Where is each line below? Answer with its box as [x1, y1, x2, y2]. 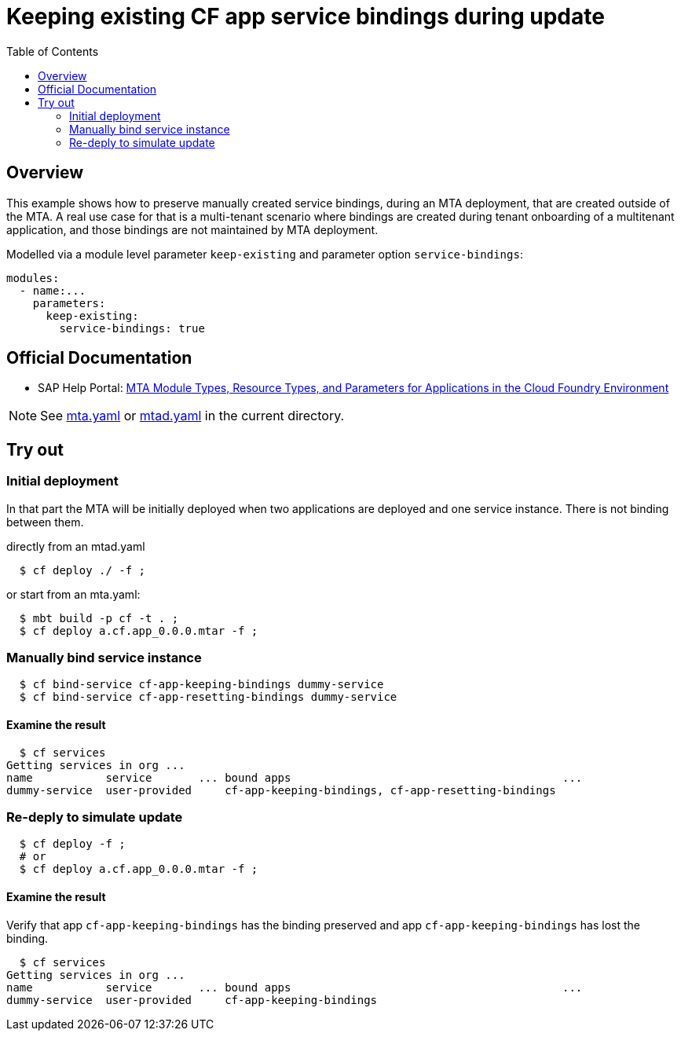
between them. [6, 515, 84, 529]
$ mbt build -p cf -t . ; [19, 611, 179, 625]
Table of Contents [6, 44, 99, 58]
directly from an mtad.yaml [6, 539, 145, 553]
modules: [6, 271, 60, 284]
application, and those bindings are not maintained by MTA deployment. [6, 222, 379, 236]
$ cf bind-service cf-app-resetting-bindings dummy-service [19, 691, 397, 704]
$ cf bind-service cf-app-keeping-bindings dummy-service [19, 678, 384, 691]
